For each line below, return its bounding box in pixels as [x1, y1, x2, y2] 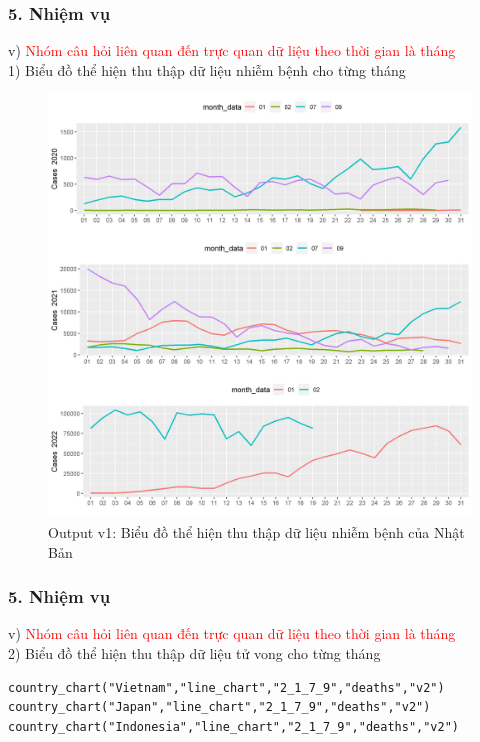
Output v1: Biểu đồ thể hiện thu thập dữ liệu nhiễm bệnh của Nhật [48, 522, 465, 542]
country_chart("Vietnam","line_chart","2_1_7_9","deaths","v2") [8, 680, 445, 695]
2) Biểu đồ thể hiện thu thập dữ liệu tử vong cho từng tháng [8, 643, 381, 663]
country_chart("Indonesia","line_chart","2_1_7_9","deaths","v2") [8, 719, 460, 734]
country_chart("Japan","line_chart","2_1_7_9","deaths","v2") [8, 700, 431, 715]
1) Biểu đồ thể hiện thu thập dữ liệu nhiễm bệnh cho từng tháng [8, 59, 406, 80]
